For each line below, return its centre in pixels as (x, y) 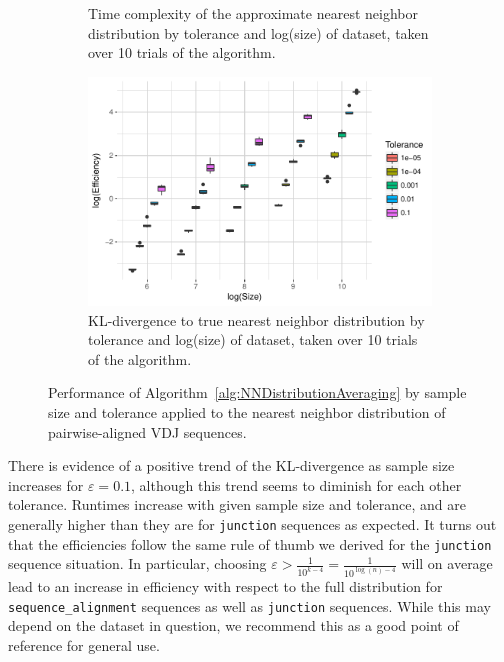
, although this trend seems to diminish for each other (296, 484)
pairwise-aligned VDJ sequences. (147, 431)
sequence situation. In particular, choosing (137, 563)
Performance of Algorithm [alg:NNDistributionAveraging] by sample (257, 392)
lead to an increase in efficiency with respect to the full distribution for (225, 585)
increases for (46, 484)
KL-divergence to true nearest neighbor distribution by (256, 319)
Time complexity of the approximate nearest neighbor (253, 13)
